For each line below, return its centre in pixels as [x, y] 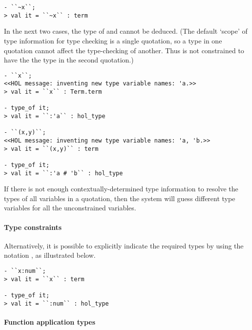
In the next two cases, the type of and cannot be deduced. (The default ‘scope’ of [126, 31]
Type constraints [33, 227]
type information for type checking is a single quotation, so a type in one [113, 40]
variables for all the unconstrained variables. [70, 208]
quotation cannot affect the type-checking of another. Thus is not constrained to [124, 50]
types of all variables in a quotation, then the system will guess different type [120, 198]
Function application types [50, 321]
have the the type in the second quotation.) [69, 60]
